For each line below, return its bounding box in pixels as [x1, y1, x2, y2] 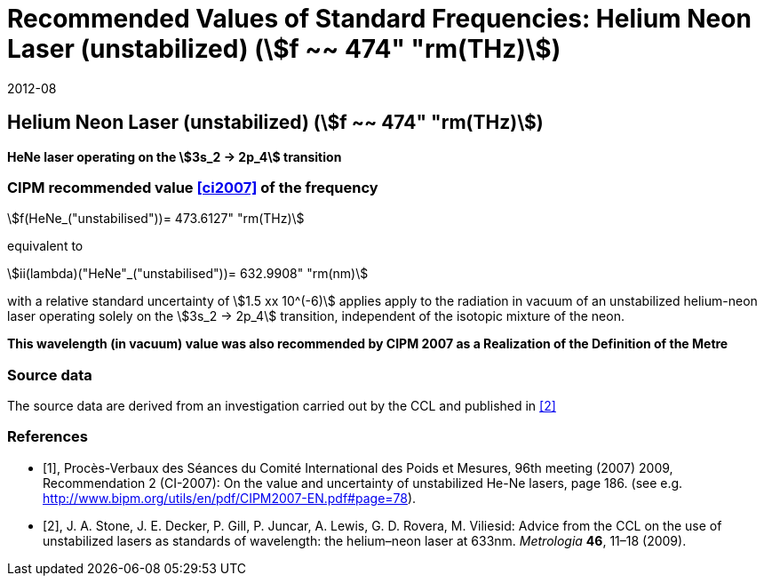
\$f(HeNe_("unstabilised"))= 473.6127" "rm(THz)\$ [7, 211, 305, 227]
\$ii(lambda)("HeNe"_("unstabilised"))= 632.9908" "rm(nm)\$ [7, 266, 369, 282]
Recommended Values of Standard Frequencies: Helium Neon [7, 4, 752, 34]
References [7, 427, 88, 446]
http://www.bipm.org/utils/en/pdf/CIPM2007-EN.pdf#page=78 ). [43, 490, 417, 506]
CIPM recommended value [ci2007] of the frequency [7, 178, 378, 196]
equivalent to [7, 238, 84, 254]
